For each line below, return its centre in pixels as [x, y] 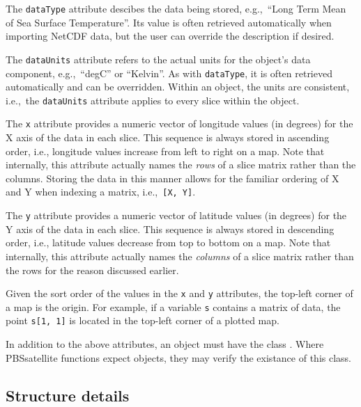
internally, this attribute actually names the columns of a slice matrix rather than [180, 256]
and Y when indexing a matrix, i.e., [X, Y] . [101, 192]
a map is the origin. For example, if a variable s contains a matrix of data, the [173, 306]
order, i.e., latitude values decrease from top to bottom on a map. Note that [168, 242]
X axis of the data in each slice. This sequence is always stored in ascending [168, 137]
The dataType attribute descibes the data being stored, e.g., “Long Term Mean [176, 8]
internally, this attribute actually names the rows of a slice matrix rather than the [181, 165]
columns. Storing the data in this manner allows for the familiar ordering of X [172, 178]
